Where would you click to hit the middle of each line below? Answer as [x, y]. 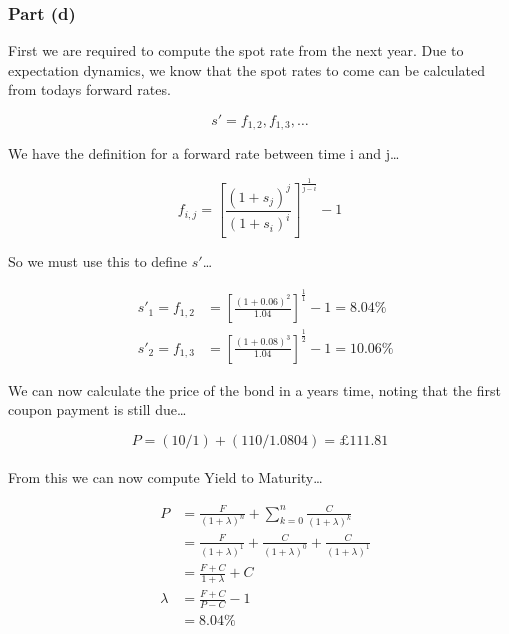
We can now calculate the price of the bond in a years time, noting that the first [254, 389]
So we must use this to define [98, 261]
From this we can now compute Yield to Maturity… [165, 477]
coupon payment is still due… [97, 409]
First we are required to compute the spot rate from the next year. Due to [236, 50]
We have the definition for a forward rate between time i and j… [204, 153]
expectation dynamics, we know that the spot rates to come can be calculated [246, 69]
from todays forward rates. [89, 89]
